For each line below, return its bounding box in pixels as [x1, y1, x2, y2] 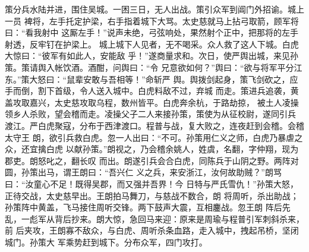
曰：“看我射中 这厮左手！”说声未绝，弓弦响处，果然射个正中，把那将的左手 [5, 26, 298, 39]
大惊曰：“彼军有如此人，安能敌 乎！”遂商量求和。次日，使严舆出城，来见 [5, 49, 290, 62]
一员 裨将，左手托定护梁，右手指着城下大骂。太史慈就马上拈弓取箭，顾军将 [5, 14, 299, 27]
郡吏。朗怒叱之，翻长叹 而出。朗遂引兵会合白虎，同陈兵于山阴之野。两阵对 [5, 154, 299, 166]
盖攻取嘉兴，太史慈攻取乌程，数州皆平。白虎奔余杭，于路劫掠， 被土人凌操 [5, 96, 299, 108]
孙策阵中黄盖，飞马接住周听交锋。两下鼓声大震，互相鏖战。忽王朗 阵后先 [5, 201, 291, 213]
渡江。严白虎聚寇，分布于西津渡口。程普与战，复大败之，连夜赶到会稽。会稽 [5, 119, 304, 131]
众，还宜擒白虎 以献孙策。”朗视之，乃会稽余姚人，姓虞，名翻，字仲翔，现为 [5, 143, 299, 155]
